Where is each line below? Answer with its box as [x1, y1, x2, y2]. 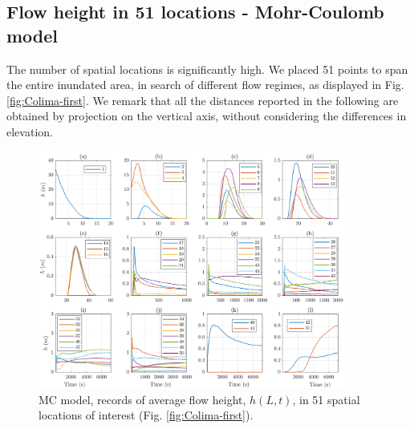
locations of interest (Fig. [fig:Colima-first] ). [39, 407, 254, 423]
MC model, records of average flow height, [39, 391, 246, 407]
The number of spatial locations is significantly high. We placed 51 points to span [6, 60, 408, 77]
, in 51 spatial [292, 391, 360, 407]
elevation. [6, 123, 53, 140]
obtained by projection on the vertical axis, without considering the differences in [6, 107, 407, 124]
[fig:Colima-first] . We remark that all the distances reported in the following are [6, 91, 399, 108]
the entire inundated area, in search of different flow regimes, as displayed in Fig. [6, 76, 404, 93]
